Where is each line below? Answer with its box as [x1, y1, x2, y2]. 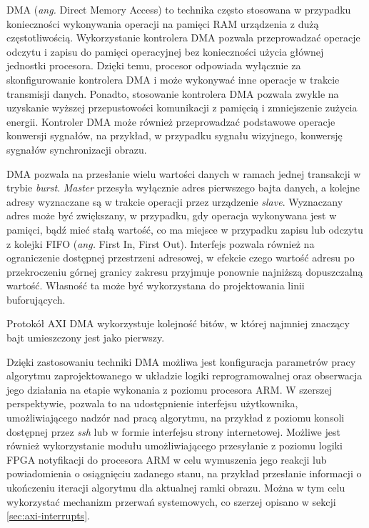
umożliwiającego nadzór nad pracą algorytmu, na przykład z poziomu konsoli [6, 410, 345, 425]
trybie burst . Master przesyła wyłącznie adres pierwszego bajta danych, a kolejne [6, 180, 360, 195]
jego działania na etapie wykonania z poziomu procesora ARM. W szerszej [6, 382, 332, 397]
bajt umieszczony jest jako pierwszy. [6, 330, 165, 345]
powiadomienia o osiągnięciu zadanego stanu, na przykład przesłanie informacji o [6, 466, 362, 481]
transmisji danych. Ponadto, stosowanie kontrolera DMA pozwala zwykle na [6, 86, 339, 101]
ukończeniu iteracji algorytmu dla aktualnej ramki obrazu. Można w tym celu [6, 480, 345, 494]
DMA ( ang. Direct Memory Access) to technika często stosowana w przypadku [6, 2, 351, 16]
